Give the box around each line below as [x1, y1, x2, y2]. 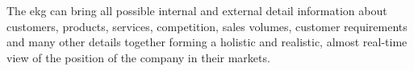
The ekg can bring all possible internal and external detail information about [6, 2, 387, 18]
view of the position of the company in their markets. [6, 49, 270, 65]
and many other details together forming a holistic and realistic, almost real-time [6, 34, 408, 50]
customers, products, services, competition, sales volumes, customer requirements [6, 18, 408, 34]
